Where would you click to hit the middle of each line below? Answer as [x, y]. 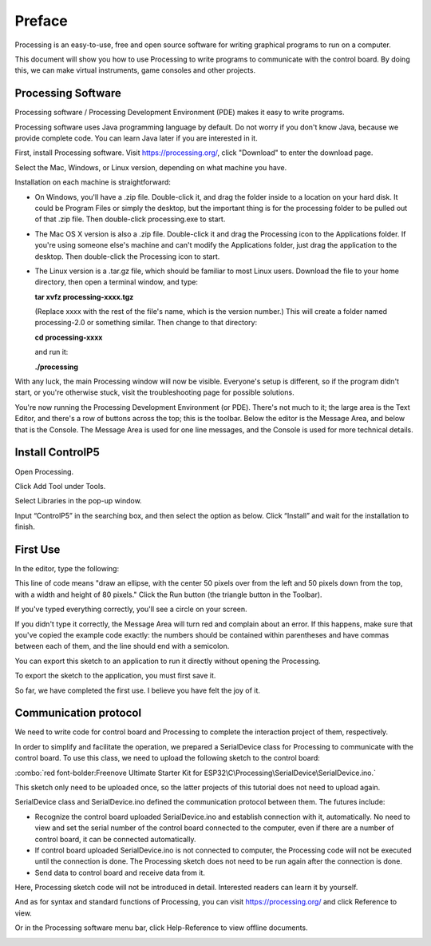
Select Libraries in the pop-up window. [79, 501]
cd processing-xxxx [69, 337]
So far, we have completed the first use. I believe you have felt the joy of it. [138, 690]
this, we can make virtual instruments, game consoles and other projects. [135, 70]
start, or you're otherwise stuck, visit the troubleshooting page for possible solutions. [154, 392]
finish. [25, 527]
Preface [41, 21]
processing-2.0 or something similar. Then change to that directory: [146, 323]
